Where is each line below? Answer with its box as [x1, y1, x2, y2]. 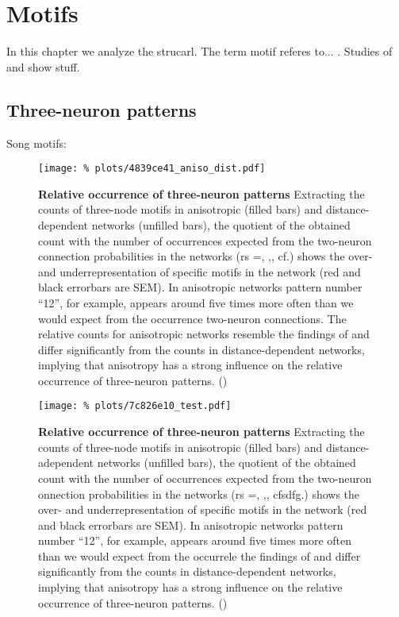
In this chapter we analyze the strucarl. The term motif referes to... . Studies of [6, 43, 393, 60]
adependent [38, 454, 94, 471]
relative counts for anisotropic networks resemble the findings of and [38, 326, 370, 342]
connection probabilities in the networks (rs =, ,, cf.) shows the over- [38, 248, 373, 264]
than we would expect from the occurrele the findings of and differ [38, 547, 361, 564]
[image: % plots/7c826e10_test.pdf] [38, 400, 232, 412]
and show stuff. [6, 58, 80, 75]
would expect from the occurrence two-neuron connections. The [38, 310, 347, 326]
